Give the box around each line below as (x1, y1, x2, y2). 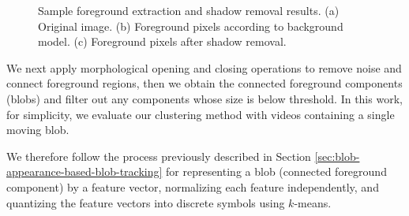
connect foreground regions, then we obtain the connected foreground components (6, 75, 403, 91)
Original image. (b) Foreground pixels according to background (38, 17, 343, 34)
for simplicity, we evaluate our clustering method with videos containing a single (6, 106, 395, 122)
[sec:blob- (314, 147, 360, 164)
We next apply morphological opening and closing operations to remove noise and (6, 59, 402, 76)
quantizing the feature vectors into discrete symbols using (6, 194, 285, 210)
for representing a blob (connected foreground (166, 163, 387, 180)
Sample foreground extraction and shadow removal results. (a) (38, 2, 340, 18)
